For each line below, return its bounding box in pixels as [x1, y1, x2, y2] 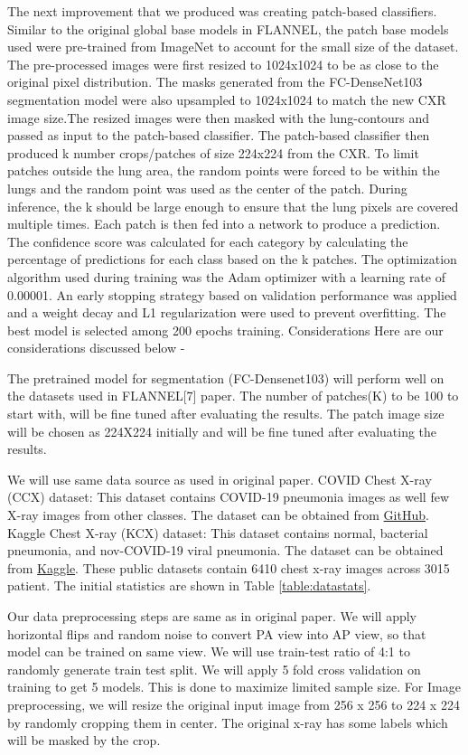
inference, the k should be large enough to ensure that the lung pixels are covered [7, 196, 459, 215]
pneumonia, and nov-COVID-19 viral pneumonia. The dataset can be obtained [7, 541, 444, 560]
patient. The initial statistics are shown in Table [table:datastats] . [7, 576, 371, 595]
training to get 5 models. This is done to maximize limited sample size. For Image [7, 677, 461, 696]
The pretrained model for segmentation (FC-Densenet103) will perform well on [7, 368, 445, 387]
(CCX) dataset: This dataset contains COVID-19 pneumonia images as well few [7, 487, 450, 506]
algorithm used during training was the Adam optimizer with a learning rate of [7, 267, 445, 286]
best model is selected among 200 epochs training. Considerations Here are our [7, 320, 444, 339]
